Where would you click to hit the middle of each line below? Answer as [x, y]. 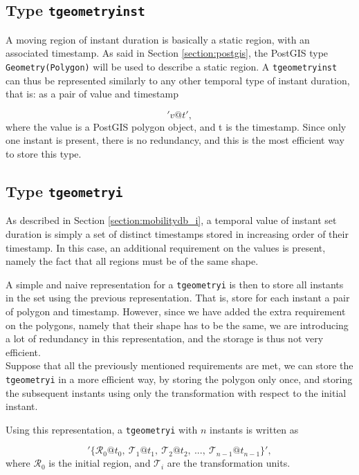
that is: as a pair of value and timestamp [92, 94]
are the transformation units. [229, 463]
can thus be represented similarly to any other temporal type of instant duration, [178, 80]
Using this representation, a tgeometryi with [102, 429]
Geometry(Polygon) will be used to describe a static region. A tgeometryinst [172, 66]
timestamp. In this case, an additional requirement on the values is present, [166, 247]
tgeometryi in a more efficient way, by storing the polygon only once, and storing [179, 379]
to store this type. [44, 153]
